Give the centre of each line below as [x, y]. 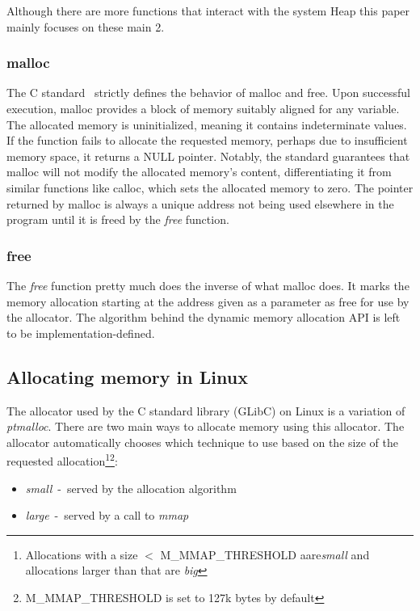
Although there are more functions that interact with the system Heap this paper [208, 11]
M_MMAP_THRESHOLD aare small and [265, 554]
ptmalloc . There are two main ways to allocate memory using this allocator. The [206, 426]
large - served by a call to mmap [107, 515]
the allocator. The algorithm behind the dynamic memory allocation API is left [204, 317]
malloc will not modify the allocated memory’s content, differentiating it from [199, 172]
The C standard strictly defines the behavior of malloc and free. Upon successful [208, 93]
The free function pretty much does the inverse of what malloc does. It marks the [208, 285]
